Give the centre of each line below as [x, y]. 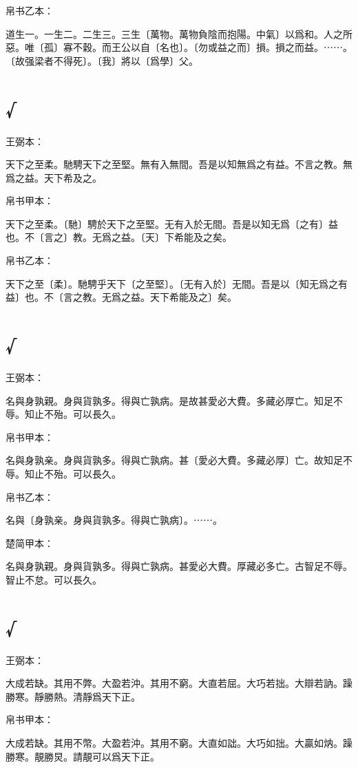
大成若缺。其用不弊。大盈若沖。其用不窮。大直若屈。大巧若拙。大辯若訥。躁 [179, 683]
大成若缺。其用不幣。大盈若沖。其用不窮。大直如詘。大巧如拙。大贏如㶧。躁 [179, 743]
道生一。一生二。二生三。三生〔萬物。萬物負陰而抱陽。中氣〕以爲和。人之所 [179, 33]
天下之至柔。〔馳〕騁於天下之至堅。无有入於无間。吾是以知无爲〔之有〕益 [172, 223]
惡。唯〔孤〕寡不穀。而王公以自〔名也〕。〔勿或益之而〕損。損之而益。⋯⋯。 [179, 47]
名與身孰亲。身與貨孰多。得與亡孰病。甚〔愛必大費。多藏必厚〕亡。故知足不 [179, 460]
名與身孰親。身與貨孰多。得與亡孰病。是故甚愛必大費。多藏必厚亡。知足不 [174, 400]
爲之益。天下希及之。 [54, 177]
